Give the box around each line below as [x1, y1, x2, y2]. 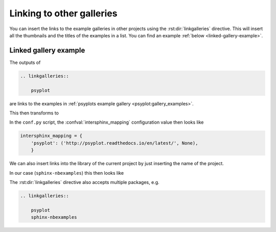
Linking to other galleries [9, 8, 118, 19]
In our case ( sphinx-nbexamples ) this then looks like [9, 170, 124, 176]
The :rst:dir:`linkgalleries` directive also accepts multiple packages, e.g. [9, 179, 159, 185]
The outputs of [9, 59, 41, 65]
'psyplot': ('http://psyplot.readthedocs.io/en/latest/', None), [31, 140, 198, 146]
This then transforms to [9, 110, 59, 116]
